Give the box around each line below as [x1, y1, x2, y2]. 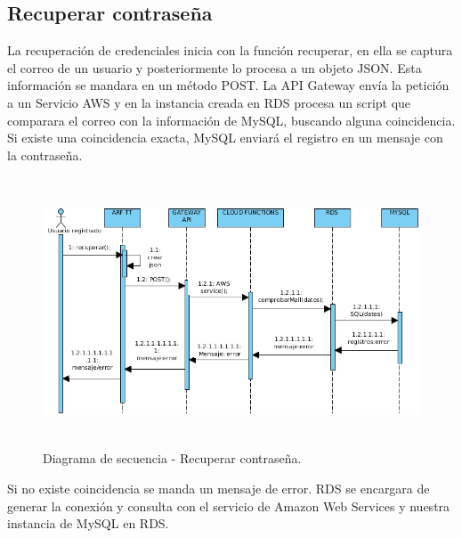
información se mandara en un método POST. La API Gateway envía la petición [7, 76, 450, 94]
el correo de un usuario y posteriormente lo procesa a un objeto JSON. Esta [7, 58, 422, 77]
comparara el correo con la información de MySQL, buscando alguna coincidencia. [7, 110, 456, 129]
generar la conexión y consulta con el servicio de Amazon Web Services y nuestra [7, 496, 450, 515]
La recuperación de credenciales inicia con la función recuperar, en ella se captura [7, 41, 453, 60]
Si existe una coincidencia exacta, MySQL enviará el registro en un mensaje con [7, 128, 443, 147]
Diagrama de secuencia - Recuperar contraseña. [43, 449, 302, 468]
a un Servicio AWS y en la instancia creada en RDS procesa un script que [7, 93, 411, 111]
